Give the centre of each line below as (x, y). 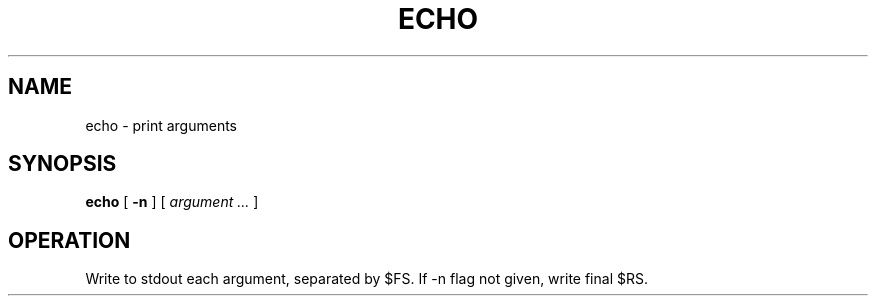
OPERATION (69, 240)
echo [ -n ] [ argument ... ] (172, 202)
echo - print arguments (161, 125)
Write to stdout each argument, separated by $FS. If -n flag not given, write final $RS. (366, 279)
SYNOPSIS (62, 164)
